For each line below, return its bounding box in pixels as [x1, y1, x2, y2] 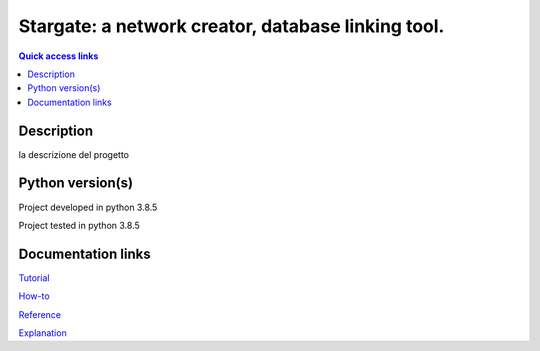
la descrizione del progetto [18, 148, 130, 160]
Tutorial [18, 271, 50, 284]
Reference [18, 308, 62, 320]
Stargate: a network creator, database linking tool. [18, 15, 445, 37]
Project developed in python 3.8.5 [18, 201, 158, 213]
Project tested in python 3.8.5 [18, 219, 140, 231]
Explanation [18, 327, 67, 339]
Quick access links [18, 50, 99, 62]
